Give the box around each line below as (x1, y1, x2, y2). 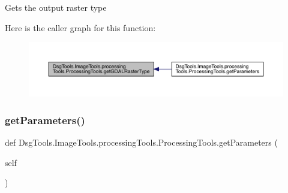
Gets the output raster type (5, 1, 107, 13)
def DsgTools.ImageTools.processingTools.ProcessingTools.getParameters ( (5, 136, 278, 149)
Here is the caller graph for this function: (5, 21, 156, 34)
